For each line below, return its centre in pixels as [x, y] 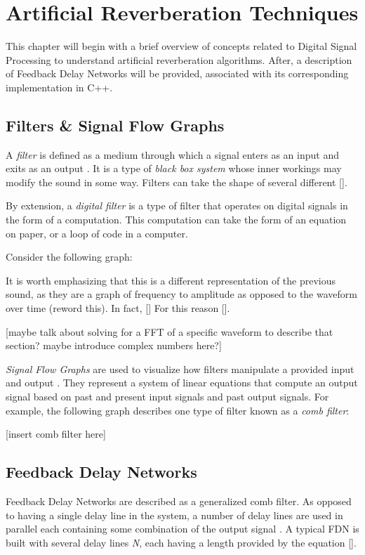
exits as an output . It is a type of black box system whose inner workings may [174, 168]
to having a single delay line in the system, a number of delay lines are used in [174, 515]
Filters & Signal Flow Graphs [115, 125]
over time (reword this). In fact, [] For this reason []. [118, 308]
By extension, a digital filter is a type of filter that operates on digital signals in [177, 205]
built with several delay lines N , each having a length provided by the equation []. [181, 542]
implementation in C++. [59, 87]
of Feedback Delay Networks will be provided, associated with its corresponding [177, 73]
